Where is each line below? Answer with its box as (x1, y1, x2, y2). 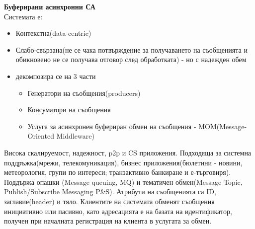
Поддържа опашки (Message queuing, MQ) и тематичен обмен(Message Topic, (4, 176, 243, 187)
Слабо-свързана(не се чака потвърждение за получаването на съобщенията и (15, 44, 248, 55)
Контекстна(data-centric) (15, 28, 91, 38)
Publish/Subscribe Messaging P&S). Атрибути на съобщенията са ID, (4, 186, 216, 197)
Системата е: (4, 11, 43, 21)
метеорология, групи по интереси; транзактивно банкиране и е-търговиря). (4, 167, 231, 177)
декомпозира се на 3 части (15, 71, 96, 81)
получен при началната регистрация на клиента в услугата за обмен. (4, 216, 212, 226)
